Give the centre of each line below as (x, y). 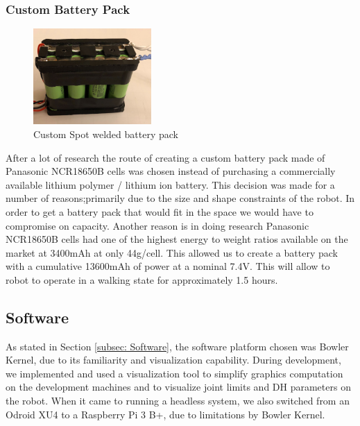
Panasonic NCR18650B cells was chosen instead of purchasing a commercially (171, 171)
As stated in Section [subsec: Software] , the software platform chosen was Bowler (177, 346)
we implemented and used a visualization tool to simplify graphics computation (174, 373)
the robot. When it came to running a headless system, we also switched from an (178, 401)
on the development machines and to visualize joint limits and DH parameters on (178, 387)
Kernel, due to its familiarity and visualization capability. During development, (173, 360)
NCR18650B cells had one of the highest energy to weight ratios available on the (177, 239)
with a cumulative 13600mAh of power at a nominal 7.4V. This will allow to (168, 266)
